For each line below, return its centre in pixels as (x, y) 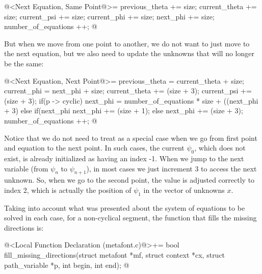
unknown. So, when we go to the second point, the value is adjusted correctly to (129, 180)
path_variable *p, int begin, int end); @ (67, 265)
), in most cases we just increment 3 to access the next (172, 168)
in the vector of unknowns (184, 190)
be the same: (24, 63)
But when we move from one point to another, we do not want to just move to (127, 43)
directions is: (24, 227)
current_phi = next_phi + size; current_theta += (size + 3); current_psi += (128, 91)
